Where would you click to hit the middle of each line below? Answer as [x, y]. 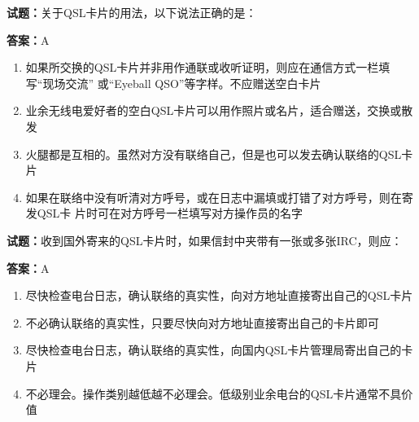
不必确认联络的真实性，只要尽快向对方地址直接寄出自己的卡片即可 [202, 322]
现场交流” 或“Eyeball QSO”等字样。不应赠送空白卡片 [182, 83]
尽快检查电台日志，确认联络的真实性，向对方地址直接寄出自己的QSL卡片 [219, 295]
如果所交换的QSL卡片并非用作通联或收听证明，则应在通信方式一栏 [202, 67]
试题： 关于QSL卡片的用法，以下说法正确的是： [132, 12]
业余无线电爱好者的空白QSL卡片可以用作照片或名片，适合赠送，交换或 [214, 110]
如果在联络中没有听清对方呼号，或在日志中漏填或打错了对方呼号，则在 [214, 197]
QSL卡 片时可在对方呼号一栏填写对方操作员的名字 [170, 213]
